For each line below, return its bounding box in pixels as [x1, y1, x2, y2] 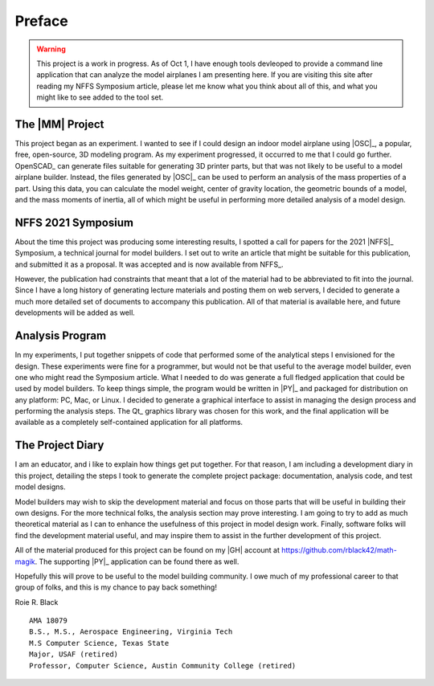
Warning [36, 44, 66, 54]
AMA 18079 [29, 616, 68, 626]
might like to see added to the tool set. [36, 92, 164, 102]
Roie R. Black [14, 597, 59, 606]
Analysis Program [14, 329, 107, 343]
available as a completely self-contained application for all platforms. [14, 418, 244, 427]
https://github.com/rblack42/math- [281, 545, 397, 555]
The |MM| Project [14, 117, 104, 131]
